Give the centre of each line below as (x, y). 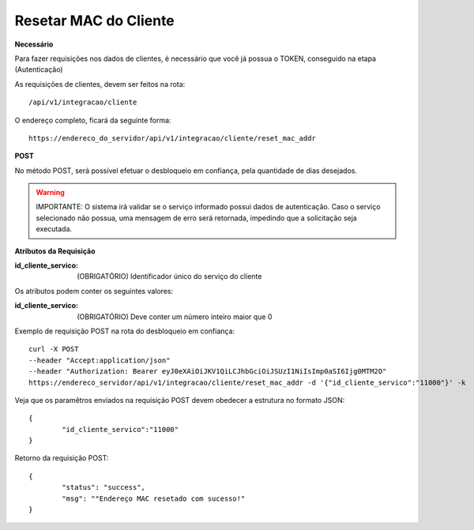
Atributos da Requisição (55, 251)
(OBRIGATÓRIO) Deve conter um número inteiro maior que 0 (175, 317)
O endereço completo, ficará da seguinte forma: (93, 120)
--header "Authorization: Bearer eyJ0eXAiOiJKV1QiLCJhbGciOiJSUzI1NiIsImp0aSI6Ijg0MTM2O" (208, 372)
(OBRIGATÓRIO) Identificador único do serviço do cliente (169, 276)
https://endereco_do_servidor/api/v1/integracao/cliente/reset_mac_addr (172, 138)
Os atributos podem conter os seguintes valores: (94, 291)
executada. (54, 229)
